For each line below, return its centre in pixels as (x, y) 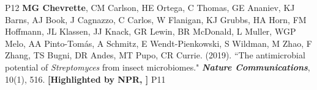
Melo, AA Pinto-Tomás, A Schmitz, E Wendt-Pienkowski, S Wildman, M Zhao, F (158, 43)
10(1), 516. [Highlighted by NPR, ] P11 (85, 79)
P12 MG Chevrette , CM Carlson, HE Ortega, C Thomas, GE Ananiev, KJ (150, 7)
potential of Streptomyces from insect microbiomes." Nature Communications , (158, 67)
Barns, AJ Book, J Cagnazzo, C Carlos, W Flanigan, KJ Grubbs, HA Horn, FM (156, 19)
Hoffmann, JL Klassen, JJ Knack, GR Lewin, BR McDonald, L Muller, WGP (151, 31)
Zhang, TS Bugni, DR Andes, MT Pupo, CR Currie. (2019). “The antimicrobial (155, 55)
